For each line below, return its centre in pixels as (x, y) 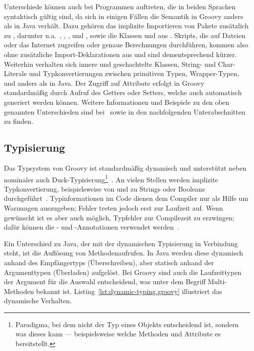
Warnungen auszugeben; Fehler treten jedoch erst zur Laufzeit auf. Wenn (114, 207)
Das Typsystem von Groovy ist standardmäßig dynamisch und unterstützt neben (125, 167)
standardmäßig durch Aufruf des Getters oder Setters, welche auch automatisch (123, 92)
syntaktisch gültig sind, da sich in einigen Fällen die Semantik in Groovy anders (124, 16)
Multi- (217, 282)
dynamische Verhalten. (38, 301)
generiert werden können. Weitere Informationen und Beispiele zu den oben (117, 102)
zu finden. (19, 121)
